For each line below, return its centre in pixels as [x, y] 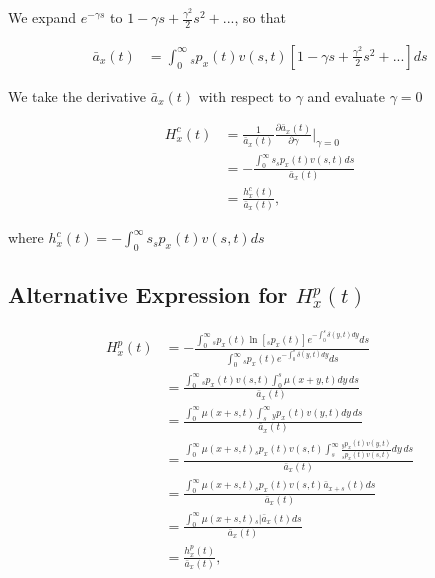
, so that [260, 17]
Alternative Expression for [148, 294]
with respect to [245, 95]
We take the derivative [77, 95]
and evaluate [346, 95]
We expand [42, 17]
